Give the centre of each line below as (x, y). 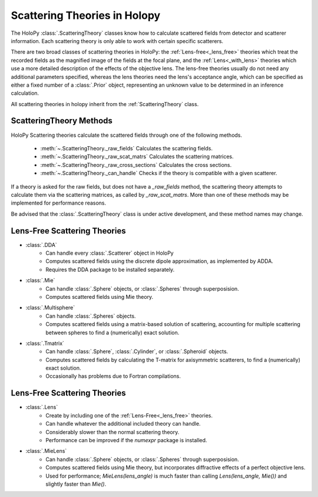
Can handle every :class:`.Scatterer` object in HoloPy (110, 253)
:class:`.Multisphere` (50, 308)
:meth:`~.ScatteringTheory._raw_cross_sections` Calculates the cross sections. (136, 164)
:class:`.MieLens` (46, 451)
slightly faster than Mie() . (76, 484)
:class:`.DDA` (41, 245)
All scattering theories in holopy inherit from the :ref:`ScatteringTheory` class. (105, 104)
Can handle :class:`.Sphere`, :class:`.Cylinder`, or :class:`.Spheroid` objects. (137, 351)
